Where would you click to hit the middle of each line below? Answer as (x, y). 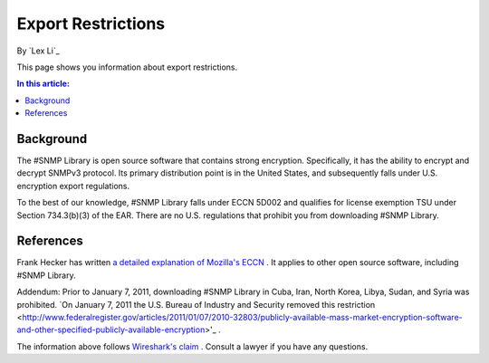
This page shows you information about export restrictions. (127, 67)
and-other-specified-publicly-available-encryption (111, 330)
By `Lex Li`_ (38, 51)
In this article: (43, 84)
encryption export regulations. (73, 186)
